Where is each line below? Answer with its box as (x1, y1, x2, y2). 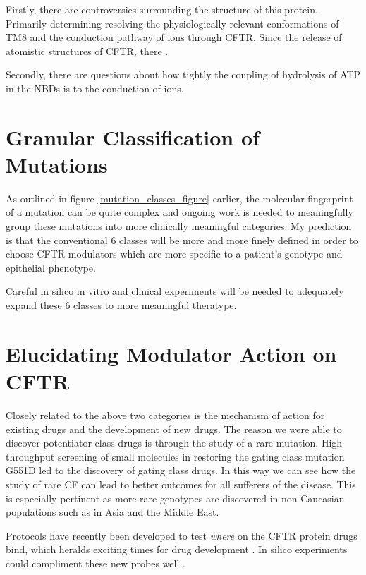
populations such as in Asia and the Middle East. (6, 504, 219, 519)
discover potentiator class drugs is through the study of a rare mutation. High (6, 435, 343, 450)
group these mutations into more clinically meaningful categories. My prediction (6, 219, 352, 234)
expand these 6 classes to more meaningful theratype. (6, 298, 237, 313)
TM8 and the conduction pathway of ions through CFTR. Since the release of (6, 30, 342, 44)
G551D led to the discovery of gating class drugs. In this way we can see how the (6, 463, 356, 478)
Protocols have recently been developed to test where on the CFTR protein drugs (6, 528, 358, 543)
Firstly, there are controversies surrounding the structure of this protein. (6, 2, 318, 16)
